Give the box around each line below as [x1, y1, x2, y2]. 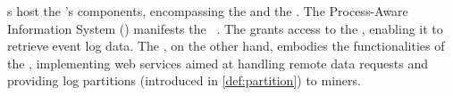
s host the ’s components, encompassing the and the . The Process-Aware [7, 2, 408, 20]
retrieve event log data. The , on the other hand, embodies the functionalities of [7, 36, 445, 55]
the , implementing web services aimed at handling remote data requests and [7, 53, 428, 72]
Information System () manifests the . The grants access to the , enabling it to [7, 19, 443, 37]
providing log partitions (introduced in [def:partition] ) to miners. [7, 71, 361, 90]
